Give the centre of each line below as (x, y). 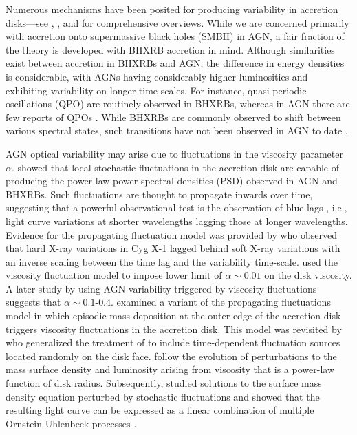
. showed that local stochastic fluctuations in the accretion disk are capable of (175, 167)
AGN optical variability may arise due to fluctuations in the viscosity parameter (174, 153)
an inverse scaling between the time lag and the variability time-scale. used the (172, 261)
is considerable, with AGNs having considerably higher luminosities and (157, 76)
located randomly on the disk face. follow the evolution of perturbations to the (171, 356)
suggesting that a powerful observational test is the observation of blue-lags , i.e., (176, 208)
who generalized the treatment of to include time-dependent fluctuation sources (173, 342)
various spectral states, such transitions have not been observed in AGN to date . (177, 130)
